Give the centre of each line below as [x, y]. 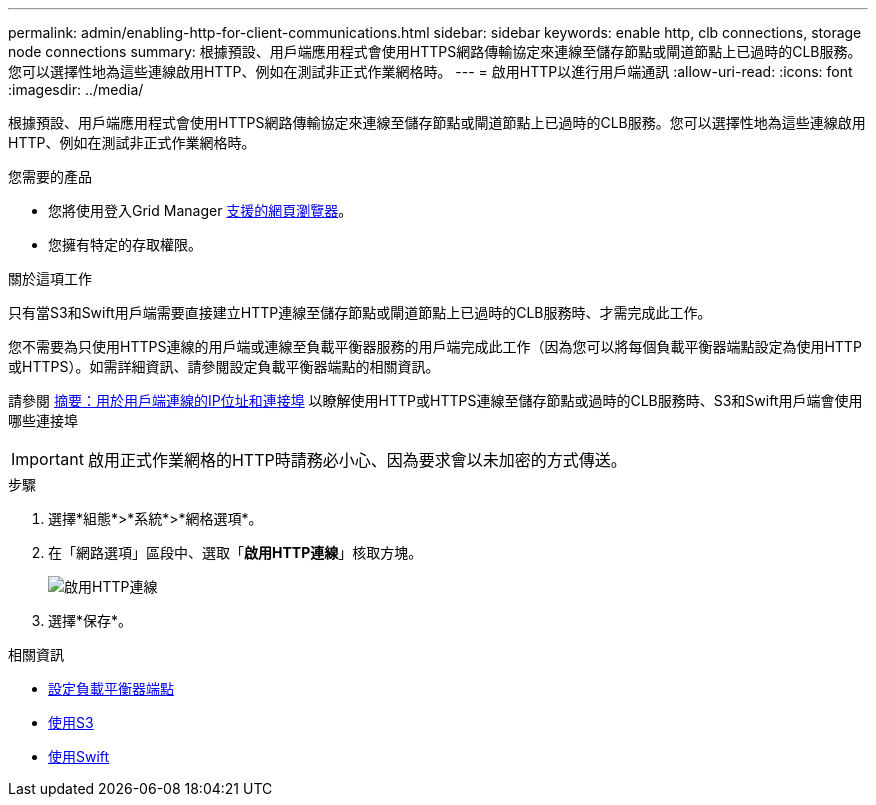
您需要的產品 [50, 176]
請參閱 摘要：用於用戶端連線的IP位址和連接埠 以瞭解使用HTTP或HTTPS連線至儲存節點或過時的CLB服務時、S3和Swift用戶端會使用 [435, 400]
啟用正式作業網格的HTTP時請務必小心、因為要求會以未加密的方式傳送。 [357, 460]
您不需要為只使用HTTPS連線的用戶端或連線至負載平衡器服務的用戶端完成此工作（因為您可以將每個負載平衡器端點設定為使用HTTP [435, 346]
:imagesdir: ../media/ [76, 89]
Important [47, 459]
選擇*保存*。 [90, 620]
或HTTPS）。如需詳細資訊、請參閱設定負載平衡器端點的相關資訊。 [224, 366]
